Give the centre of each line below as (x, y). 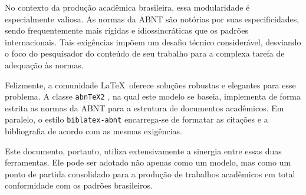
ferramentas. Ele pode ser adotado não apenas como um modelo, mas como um (148, 162)
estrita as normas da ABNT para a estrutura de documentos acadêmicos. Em (144, 108)
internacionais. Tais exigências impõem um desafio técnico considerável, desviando (153, 42)
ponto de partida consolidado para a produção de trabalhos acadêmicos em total (150, 173)
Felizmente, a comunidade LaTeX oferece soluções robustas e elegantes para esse (150, 85)
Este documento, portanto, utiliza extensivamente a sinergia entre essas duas (143, 151)
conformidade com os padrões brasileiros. (79, 185)
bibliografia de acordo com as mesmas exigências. (93, 131)
